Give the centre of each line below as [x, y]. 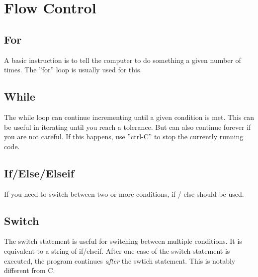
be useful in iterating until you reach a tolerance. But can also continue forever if [128, 127]
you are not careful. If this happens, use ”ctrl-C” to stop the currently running [124, 137]
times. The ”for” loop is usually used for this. [73, 70]
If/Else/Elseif [39, 173]
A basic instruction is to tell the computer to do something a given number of [123, 60]
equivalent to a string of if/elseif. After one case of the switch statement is [117, 250]
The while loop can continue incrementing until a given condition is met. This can [129, 117]
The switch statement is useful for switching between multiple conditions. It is [123, 241]
